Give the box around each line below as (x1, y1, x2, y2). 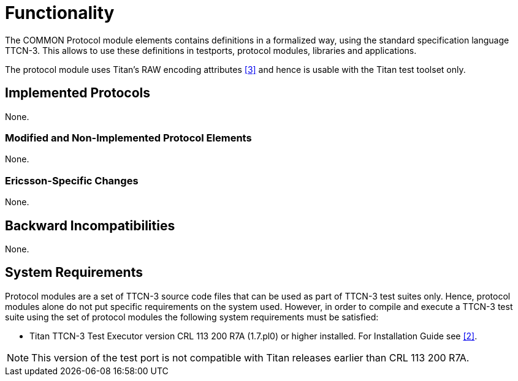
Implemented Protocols (5, 85, 151, 101)
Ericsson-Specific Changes (5, 174, 139, 187)
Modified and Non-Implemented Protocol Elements (5, 131, 252, 144)
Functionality (5, 2, 115, 23)
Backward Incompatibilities (5, 217, 175, 233)
